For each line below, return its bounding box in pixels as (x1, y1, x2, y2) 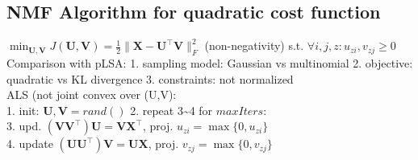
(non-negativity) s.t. (204, 37, 304, 54)
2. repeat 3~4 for (130, 101, 213, 118)
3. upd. (6, 117, 42, 134)
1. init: (6, 101, 40, 118)
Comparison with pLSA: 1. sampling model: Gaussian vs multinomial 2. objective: (6, 55, 413, 71)
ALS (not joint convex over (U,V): (6, 86, 177, 103)
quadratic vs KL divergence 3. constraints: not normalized (6, 70, 294, 87)
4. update (6, 135, 53, 152)
